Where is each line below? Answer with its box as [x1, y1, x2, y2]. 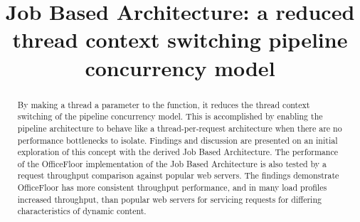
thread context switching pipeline [12, 25, 348, 54]
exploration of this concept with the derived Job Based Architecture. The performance [17, 146, 338, 158]
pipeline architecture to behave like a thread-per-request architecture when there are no [17, 122, 342, 134]
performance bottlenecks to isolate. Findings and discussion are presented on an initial [17, 134, 338, 146]
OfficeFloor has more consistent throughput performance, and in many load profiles [17, 181, 327, 194]
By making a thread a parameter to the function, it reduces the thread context [17, 98, 310, 110]
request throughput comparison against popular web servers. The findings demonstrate [17, 169, 339, 181]
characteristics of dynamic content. [17, 205, 147, 217]
